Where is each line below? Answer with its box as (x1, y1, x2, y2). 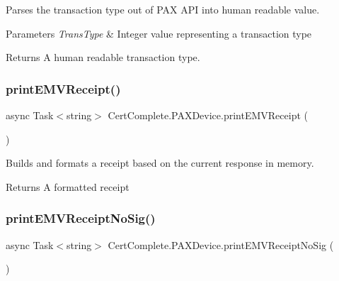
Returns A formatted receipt (6, 179, 130, 194)
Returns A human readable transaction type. (6, 50, 200, 65)
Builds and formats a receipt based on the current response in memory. (6, 155, 314, 170)
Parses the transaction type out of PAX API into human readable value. (6, 2, 320, 16)
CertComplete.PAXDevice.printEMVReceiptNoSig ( (108, 237, 334, 252)
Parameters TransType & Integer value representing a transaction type (6, 26, 312, 40)
